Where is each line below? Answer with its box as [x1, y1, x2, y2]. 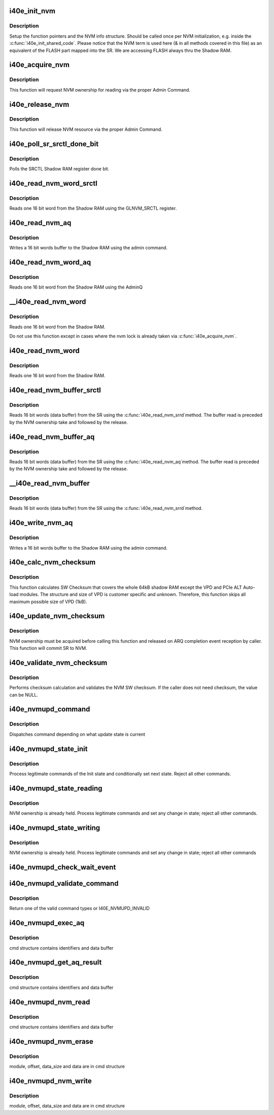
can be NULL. [9, 692, 38, 698]
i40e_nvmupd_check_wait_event [9, 863, 116, 872]
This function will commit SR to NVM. [9, 645, 87, 651]
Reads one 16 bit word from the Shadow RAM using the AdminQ [9, 284, 143, 290]
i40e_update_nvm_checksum [9, 612, 105, 620]
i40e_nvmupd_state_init [9, 745, 88, 753]
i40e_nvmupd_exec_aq [9, 919, 85, 927]
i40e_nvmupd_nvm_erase [9, 1037, 94, 1046]
